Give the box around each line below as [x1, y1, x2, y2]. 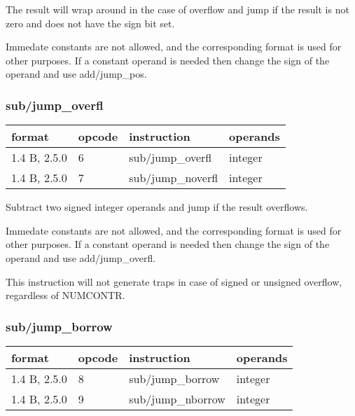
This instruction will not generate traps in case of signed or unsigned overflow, [6, 274, 342, 289]
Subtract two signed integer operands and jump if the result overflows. [6, 200, 308, 214]
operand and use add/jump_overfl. [6, 250, 156, 265]
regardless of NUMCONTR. [6, 288, 125, 303]
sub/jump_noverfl [129, 169, 218, 186]
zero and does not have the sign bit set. [6, 15, 175, 30]
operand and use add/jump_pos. [6, 67, 147, 81]
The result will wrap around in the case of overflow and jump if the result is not [6, 2, 349, 16]
